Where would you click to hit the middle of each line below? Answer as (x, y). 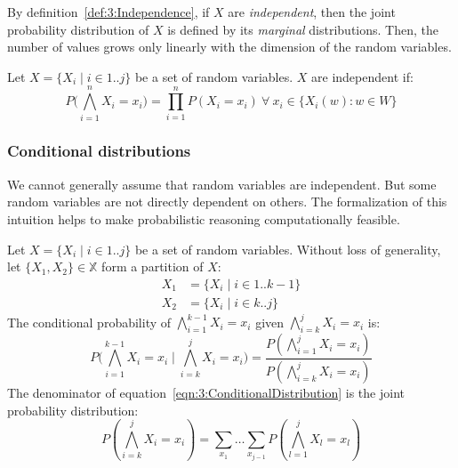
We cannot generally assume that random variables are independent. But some (222, 184)
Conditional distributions (99, 151)
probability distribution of (78, 29)
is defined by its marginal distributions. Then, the (303, 29)
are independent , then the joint (312, 12)
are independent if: (362, 76)
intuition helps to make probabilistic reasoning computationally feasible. (204, 218)
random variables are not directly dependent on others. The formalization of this (227, 202)
